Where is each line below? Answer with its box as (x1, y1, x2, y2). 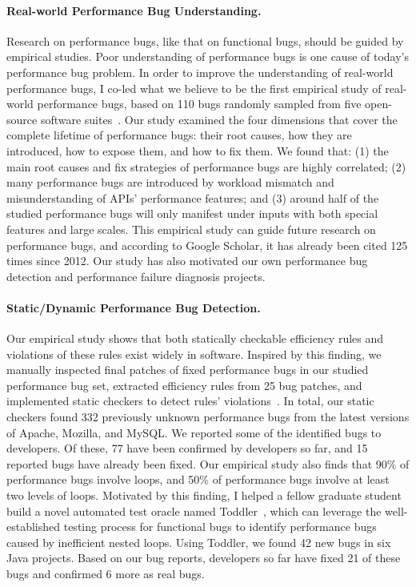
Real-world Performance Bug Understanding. (6, 2, 262, 18)
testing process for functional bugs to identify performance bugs (63, 518, 377, 535)
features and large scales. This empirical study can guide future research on (6, 220, 376, 237)
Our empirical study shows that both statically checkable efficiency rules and (6, 330, 384, 347)
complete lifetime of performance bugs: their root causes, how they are (6, 127, 352, 143)
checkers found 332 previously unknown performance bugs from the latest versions (6, 408, 410, 425)
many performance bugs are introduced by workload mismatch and (6, 174, 334, 191)
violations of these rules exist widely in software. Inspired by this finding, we (6, 345, 382, 362)
